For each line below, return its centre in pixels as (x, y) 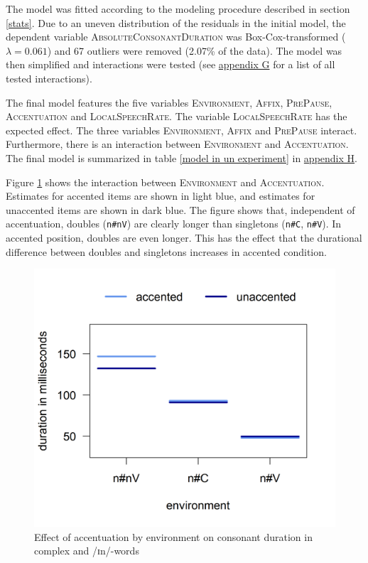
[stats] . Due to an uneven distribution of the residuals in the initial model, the (176, 22)
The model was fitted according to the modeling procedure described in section (178, 9)
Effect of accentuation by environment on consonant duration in (173, 536)
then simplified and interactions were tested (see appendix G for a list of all (171, 64)
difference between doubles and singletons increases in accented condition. (166, 251)
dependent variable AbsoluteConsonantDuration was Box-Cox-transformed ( (176, 37)
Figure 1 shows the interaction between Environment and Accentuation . (165, 182)
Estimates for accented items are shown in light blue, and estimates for (161, 196)
